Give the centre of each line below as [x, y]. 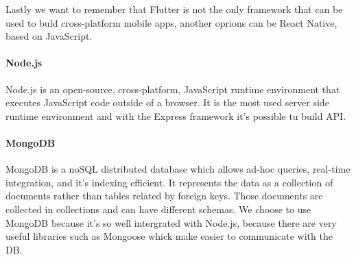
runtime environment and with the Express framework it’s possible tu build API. [176, 115]
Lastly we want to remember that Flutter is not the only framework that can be [174, 9]
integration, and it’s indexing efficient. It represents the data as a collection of [169, 182]
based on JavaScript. [49, 36]
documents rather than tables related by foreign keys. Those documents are [164, 196]
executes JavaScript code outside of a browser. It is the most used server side [167, 102]
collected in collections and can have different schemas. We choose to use [158, 209]
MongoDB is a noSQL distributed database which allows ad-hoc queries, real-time [178, 169]
